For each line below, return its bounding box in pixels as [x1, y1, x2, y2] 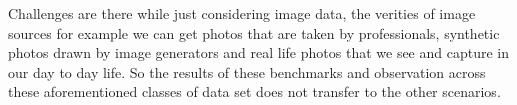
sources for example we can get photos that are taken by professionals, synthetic [8, 22, 500, 43]
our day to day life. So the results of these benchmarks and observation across [8, 61, 486, 82]
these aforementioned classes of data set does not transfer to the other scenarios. [8, 81, 501, 102]
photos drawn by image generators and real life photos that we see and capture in [8, 42, 509, 63]
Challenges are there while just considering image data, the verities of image [8, 3, 476, 23]
